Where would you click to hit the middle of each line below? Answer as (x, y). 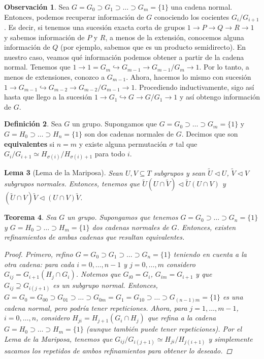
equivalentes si (29, 143)
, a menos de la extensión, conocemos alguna (175, 37)
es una (233, 297)
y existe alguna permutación (123, 143)
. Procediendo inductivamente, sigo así (194, 87)
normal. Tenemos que (37, 67)
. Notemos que (98, 274)
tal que (186, 143)
